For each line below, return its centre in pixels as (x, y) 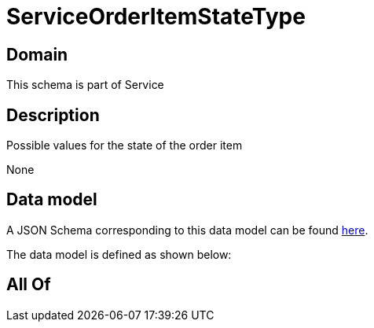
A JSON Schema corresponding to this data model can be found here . (187, 230)
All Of (29, 285)
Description (53, 115)
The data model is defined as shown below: (119, 254)
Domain (37, 54)
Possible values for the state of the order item (125, 146)
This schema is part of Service (85, 85)
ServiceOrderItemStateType (156, 17)
